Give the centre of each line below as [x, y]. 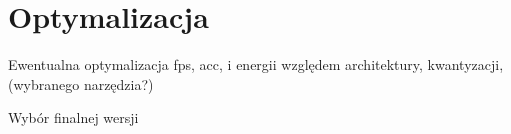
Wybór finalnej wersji [73, 117]
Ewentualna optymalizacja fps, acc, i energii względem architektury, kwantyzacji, [256, 64]
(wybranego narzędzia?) [81, 83]
